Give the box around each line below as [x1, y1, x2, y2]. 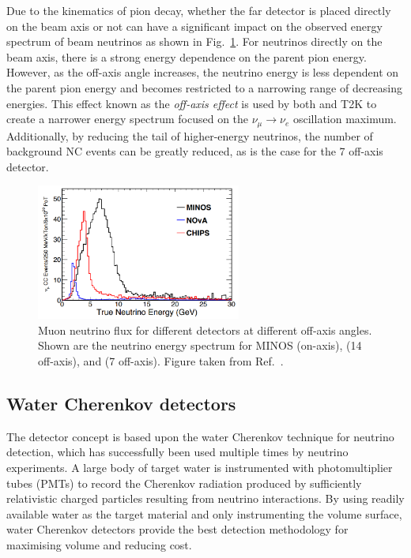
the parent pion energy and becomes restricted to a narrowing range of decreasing [6, 79, 403, 95]
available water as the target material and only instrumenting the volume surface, [6, 505, 402, 522]
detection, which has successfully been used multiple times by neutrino [6, 444, 349, 460]
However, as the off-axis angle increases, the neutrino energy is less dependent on [6, 64, 399, 81]
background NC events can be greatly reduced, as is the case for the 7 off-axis [6, 143, 383, 159]
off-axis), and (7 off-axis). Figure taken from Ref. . [38, 353, 284, 369]
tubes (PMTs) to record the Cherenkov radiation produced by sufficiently [6, 474, 362, 491]
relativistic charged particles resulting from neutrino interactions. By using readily [6, 490, 405, 507]
